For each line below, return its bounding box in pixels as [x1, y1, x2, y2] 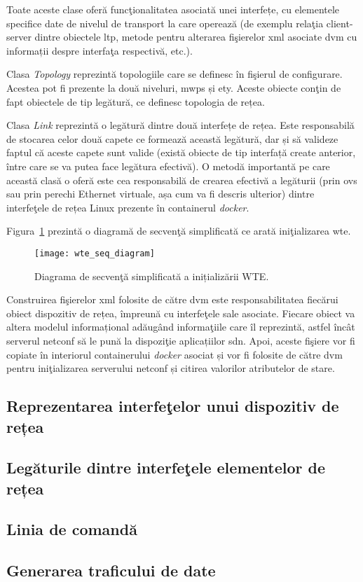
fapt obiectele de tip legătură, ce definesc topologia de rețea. [6, 94, 265, 109]
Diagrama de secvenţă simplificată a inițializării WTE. [34, 268, 269, 283]
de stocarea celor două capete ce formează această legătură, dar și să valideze [6, 131, 338, 146]
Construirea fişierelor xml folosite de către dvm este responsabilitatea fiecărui [6, 292, 338, 307]
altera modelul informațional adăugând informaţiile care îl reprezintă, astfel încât [6, 319, 355, 334]
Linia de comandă [6, 518, 137, 540]
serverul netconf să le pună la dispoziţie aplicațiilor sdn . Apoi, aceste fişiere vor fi [6, 333, 355, 347]
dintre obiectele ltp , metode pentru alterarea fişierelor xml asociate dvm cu [34, 29, 357, 44]
